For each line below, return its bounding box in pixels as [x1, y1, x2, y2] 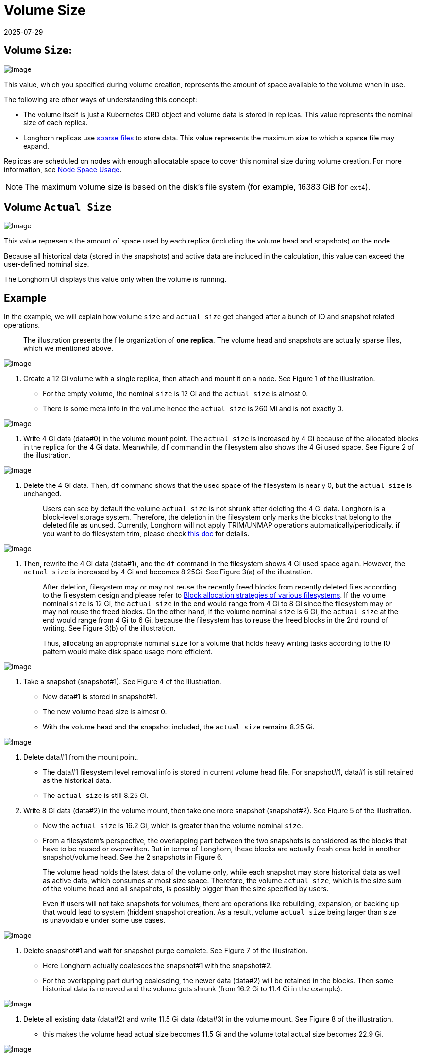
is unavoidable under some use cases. [43, 916, 166, 925]
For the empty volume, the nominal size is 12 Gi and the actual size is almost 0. [43, 389, 308, 398]
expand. [23, 141, 49, 150]
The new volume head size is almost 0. [43, 708, 167, 716]
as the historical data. [43, 776, 112, 785]
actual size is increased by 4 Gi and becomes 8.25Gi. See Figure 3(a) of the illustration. [23, 568, 313, 576]
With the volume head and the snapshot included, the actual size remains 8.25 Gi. [43, 723, 315, 731]
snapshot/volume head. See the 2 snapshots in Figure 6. [43, 853, 223, 862]
